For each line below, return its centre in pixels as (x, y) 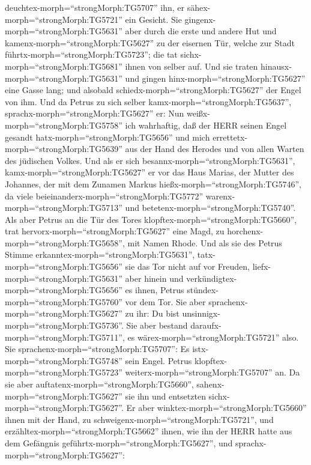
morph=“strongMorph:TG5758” (64, 125)
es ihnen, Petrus (155, 290)
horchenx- (245, 231)
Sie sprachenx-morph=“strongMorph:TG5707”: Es (97, 349)
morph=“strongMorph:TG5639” (64, 149)
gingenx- (200, 19)
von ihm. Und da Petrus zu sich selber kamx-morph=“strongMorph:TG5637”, (148, 101)
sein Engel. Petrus (159, 360)
